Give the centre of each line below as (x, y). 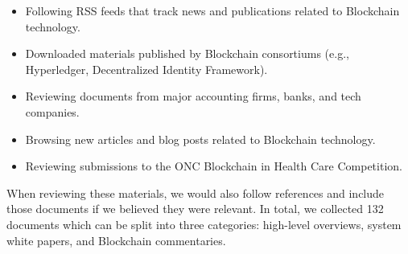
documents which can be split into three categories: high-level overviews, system (204, 224)
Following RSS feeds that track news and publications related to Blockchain (212, 10)
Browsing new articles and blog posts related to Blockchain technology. (200, 139)
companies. (52, 111)
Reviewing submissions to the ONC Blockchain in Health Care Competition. (214, 166)
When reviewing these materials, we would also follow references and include (196, 193)
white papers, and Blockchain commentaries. (116, 240)
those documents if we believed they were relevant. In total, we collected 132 (195, 209)
